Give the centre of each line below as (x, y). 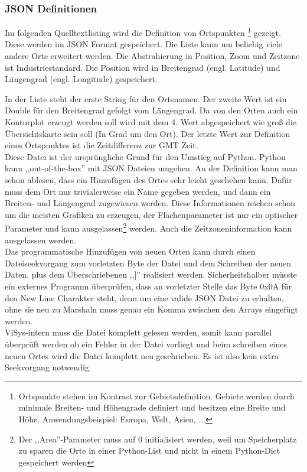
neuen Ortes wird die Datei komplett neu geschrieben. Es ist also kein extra (142, 355)
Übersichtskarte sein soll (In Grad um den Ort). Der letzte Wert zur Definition (148, 133)
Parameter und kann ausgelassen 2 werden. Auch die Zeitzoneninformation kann (148, 227)
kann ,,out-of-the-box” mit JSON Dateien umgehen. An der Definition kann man (151, 168)
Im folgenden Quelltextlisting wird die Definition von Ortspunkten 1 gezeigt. (143, 32)
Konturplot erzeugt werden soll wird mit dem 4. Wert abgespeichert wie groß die (151, 122)
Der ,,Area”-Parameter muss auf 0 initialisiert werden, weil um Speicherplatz (158, 439)
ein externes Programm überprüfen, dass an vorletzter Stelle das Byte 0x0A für (148, 286)
